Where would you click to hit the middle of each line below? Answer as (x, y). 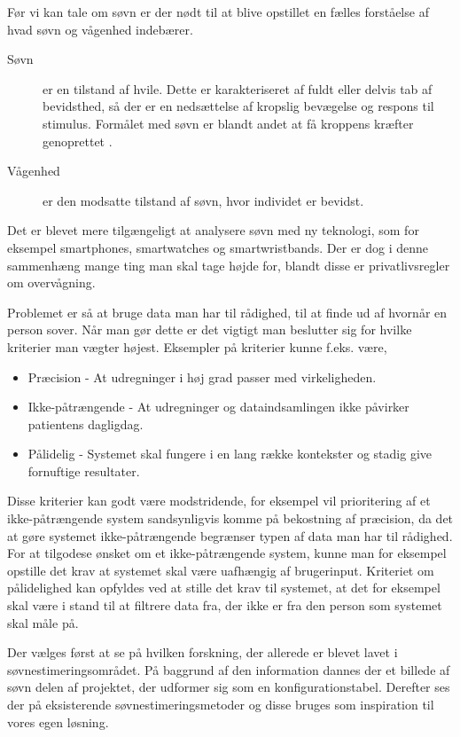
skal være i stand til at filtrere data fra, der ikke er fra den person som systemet (225, 605)
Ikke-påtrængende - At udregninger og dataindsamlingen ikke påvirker (218, 407)
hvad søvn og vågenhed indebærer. (100, 29)
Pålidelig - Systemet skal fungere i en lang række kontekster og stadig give (230, 454)
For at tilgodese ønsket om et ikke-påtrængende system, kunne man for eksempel (227, 553)
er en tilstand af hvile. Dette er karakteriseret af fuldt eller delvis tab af (238, 88)
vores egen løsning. (58, 721)
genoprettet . (78, 141)
